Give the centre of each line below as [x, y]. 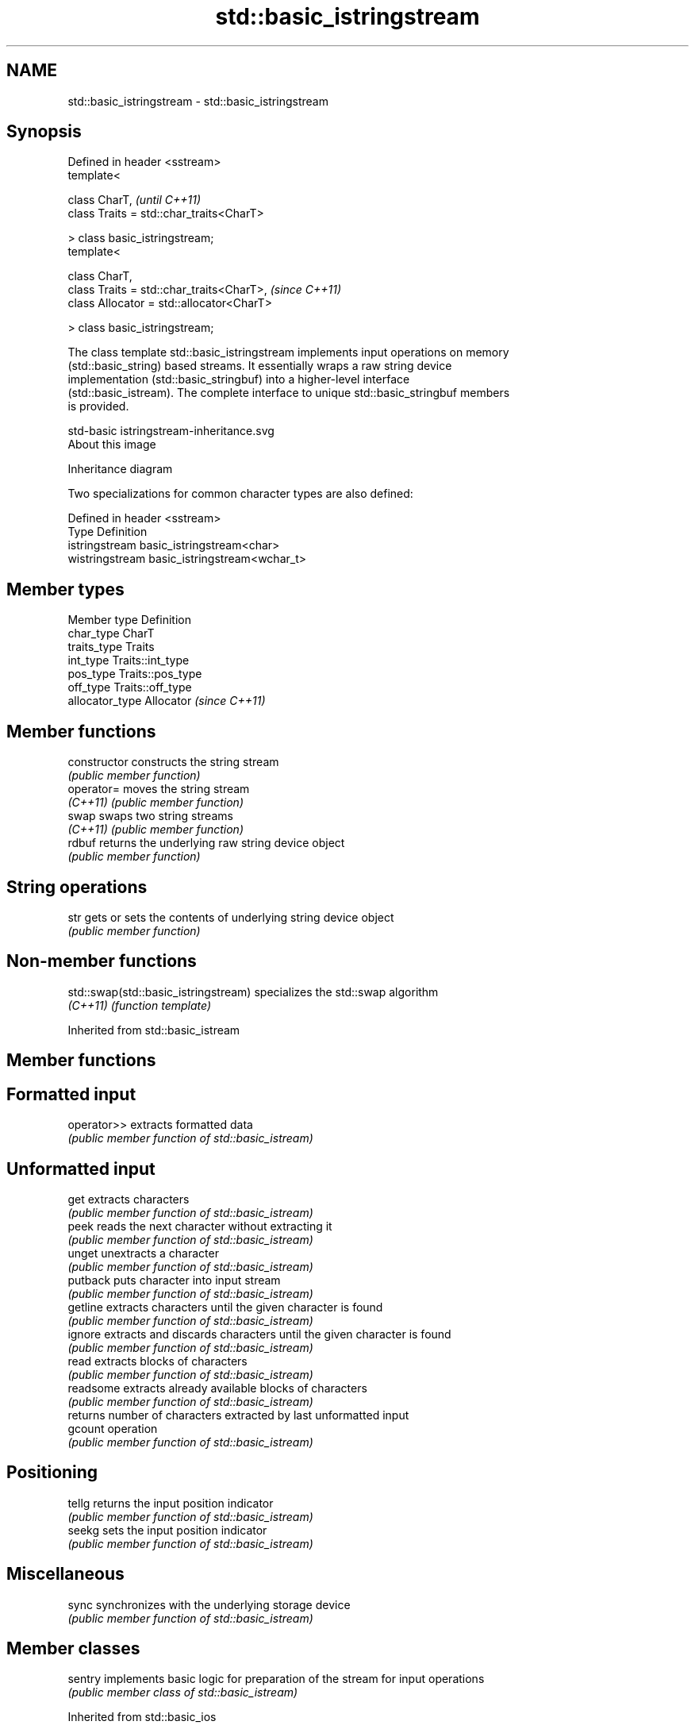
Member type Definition [129, 620]
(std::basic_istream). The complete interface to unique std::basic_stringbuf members [289, 393]
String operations [77, 887]
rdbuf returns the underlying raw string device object [206, 843]
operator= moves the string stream [159, 789]
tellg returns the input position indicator [171, 1503]
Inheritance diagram [120, 469]
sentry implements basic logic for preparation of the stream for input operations [276, 1679]
